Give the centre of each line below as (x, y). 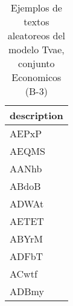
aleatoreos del (36, 35)
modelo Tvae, (36, 49)
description (36, 115)
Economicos (36, 77)
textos (36, 21)
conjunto (36, 63)
